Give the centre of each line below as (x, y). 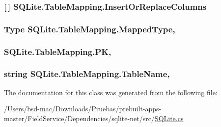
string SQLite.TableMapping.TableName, (87, 74)
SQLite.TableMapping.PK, (58, 51)
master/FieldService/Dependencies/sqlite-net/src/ (79, 118)
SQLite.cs (169, 118)
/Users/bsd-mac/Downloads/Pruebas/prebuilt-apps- (83, 109)
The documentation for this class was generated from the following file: (111, 92)
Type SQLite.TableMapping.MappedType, (90, 29)
